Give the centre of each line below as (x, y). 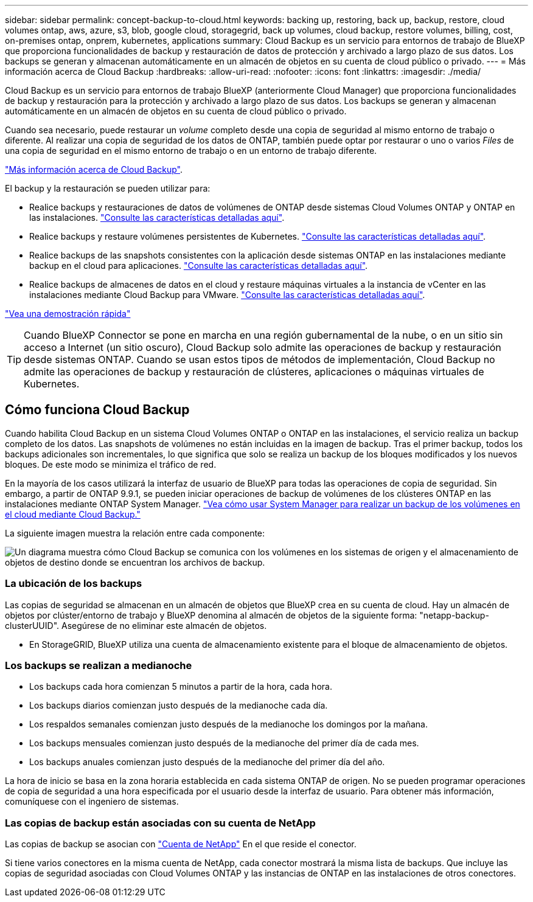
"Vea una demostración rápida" (68, 314)
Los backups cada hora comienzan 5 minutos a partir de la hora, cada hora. (181, 687)
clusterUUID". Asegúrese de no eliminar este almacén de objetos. (136, 625)
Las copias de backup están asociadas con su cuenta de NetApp (160, 823)
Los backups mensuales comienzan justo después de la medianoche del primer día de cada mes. (224, 743)
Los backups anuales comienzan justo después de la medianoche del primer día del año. (207, 762)
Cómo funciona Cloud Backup (97, 410)
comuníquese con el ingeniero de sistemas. (92, 802)
